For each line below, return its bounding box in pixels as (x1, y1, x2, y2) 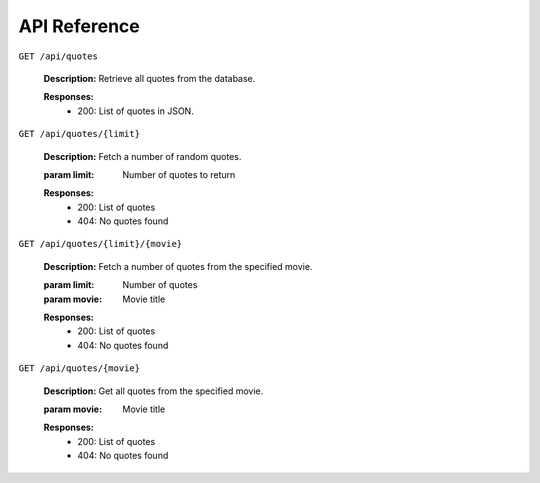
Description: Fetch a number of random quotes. (43, 150, 242, 162)
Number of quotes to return (122, 168, 236, 180)
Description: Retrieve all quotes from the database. (43, 72, 256, 84)
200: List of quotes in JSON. (77, 105, 194, 117)
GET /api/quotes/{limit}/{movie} (18, 238, 183, 250)
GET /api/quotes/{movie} (18, 363, 140, 374)
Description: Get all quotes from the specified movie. (43, 385, 264, 397)
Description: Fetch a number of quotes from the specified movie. (43, 260, 313, 272)
